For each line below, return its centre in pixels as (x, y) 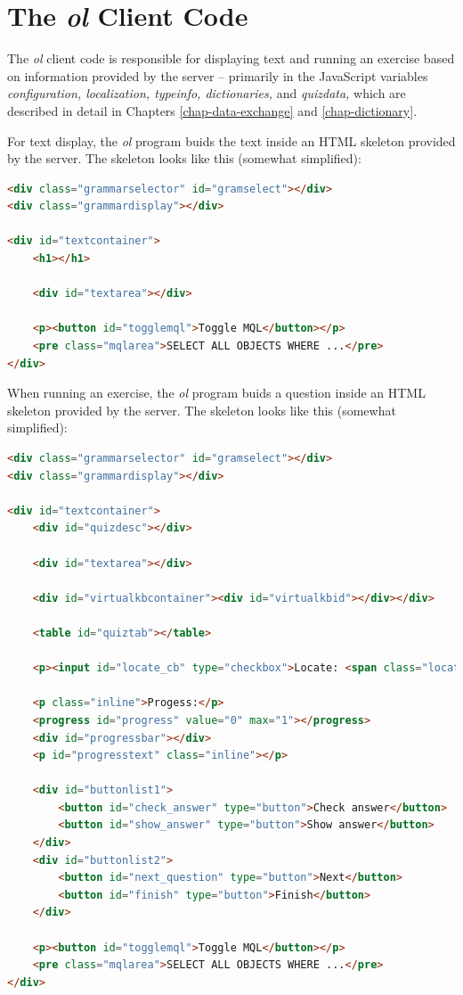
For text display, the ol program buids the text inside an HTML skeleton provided (231, 140)
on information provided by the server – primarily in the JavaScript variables (218, 75)
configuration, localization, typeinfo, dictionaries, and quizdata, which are (207, 93)
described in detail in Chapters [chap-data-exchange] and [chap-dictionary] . (212, 110)
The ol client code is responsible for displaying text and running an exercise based (231, 58)
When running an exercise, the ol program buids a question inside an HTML (216, 393)
